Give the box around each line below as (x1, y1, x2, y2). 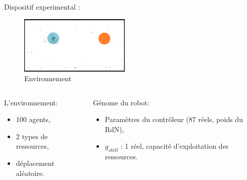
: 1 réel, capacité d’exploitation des (120, 141, 229, 151)
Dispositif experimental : (4, 2, 80, 12)
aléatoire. (16, 167, 44, 178)
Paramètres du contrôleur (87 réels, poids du (105, 114, 243, 125)
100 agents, (16, 114, 51, 125)
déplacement (16, 158, 55, 168)
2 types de (16, 131, 48, 141)
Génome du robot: (92, 97, 150, 107)
